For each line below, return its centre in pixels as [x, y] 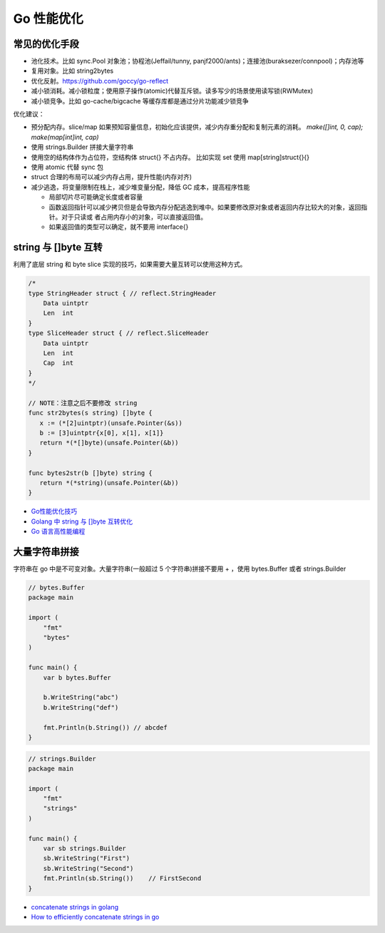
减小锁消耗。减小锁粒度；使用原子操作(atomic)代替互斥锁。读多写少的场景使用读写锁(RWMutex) [172, 91]
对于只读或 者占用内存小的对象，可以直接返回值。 [134, 217]
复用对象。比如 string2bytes [72, 71]
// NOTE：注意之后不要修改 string [83, 403]
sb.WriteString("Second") [88, 868]
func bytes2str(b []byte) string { [90, 473]
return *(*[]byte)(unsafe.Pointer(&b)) [109, 443]
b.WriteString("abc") [81, 698]
